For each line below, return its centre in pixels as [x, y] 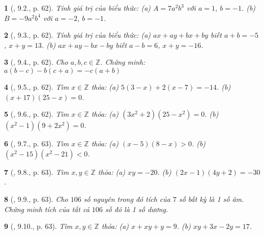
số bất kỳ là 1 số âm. [211, 199]
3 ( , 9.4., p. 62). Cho [36, 62]
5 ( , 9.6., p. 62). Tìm [37, 114]
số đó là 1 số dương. [137, 209]
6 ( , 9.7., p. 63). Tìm [37, 143]
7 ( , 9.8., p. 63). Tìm [37, 172]
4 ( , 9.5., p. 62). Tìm [37, 86]
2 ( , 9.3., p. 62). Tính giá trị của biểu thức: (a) [78, 35]
